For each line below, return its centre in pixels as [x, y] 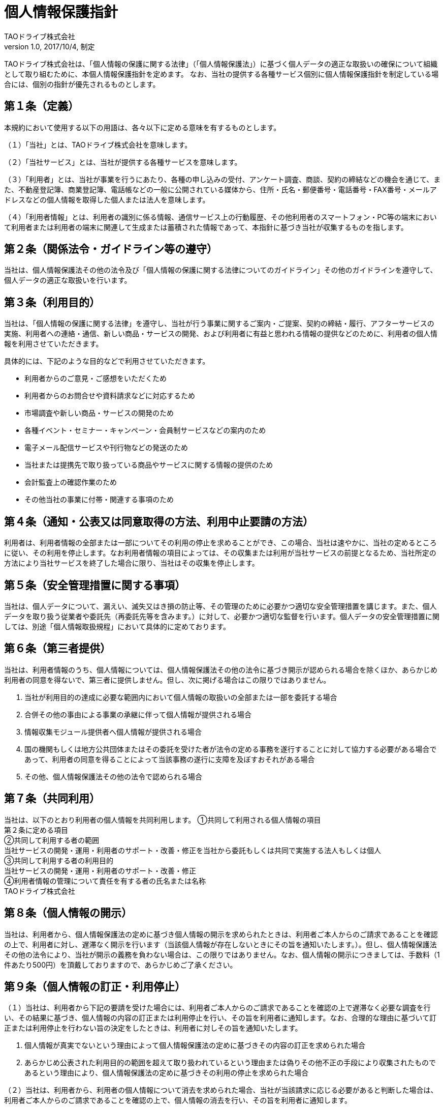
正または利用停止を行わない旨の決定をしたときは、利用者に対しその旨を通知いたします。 [153, 1028]
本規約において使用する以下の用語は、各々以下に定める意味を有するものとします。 [142, 127]
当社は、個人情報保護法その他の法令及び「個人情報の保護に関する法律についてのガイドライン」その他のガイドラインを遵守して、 [221, 270]
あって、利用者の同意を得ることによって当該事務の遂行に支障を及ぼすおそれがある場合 [170, 759]
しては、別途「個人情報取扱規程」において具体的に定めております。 [117, 626]
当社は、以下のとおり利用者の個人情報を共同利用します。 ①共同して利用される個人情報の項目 [163, 820]
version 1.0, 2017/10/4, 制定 [50, 46]
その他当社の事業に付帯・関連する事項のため [99, 500]
